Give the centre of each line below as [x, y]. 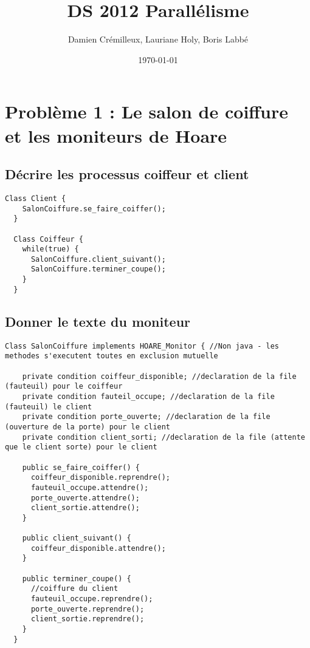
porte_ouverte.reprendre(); [88, 609]
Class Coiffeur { [48, 239]
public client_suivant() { [77, 538]
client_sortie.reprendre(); [88, 619]
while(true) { [50, 249]
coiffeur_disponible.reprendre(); [101, 478]
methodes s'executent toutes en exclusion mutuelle [112, 356]
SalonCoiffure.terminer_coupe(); [98, 269]
